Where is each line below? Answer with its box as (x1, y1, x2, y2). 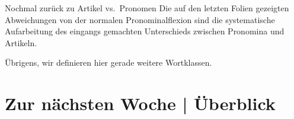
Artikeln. (5, 36, 37, 49)
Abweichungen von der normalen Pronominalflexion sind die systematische (5, 13, 275, 25)
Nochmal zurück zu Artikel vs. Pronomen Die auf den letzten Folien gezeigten (5, 2, 289, 14)
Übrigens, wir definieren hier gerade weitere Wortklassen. (5, 56, 212, 69)
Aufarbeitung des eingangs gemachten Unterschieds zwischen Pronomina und (5, 25, 285, 37)
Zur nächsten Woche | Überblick (5, 91, 276, 115)
